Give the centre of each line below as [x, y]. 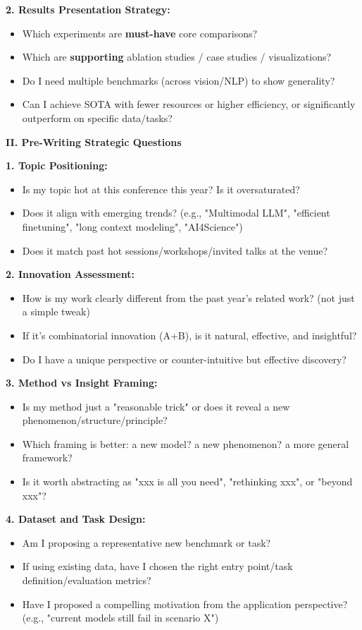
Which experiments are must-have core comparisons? [140, 33]
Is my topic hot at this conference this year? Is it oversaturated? [161, 189]
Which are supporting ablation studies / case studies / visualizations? [177, 57]
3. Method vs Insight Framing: [82, 383]
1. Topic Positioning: [57, 165]
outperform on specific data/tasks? [97, 117]
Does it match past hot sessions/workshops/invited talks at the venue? [175, 250]
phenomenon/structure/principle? [95, 420]
